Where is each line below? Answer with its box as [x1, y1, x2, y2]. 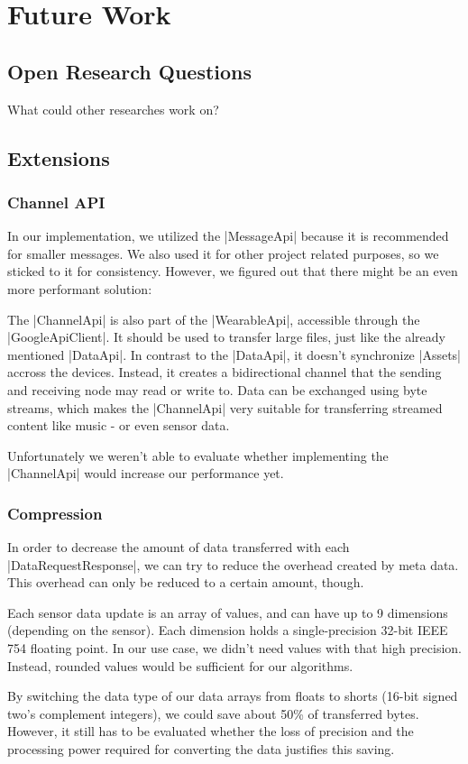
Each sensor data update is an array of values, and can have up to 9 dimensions [7, 603, 448, 621]
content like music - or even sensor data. [7, 416, 230, 435]
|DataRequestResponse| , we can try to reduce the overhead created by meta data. [7, 555, 459, 574]
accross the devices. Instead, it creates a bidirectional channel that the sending [7, 363, 442, 382]
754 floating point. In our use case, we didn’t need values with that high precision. [7, 639, 463, 658]
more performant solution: [7, 279, 152, 298]
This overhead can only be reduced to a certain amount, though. [7, 573, 364, 592]
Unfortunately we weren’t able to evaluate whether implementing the [7, 446, 389, 465]
